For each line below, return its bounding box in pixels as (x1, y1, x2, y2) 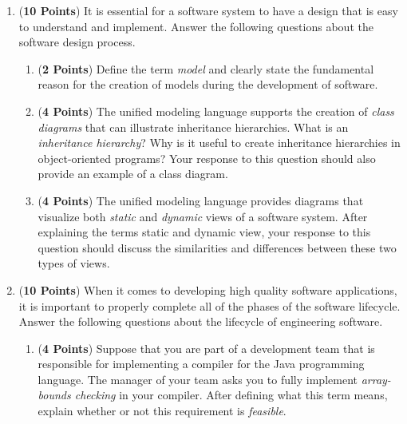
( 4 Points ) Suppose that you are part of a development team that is (38, 339, 375, 356)
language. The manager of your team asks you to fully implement (38, 371, 358, 387)
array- (361, 371, 391, 387)
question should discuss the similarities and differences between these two (38, 239, 397, 256)
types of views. (38, 255, 110, 271)
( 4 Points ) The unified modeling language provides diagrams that (38, 192, 364, 208)
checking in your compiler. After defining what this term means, (74, 386, 388, 403)
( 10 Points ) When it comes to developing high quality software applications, (18, 281, 397, 298)
